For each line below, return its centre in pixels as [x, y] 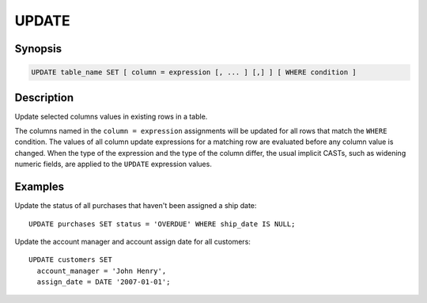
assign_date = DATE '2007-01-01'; [104, 282]
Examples [40, 187]
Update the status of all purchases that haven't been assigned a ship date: [136, 206]
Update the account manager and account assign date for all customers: [132, 241]
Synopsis [38, 49]
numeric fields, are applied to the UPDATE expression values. [113, 164]
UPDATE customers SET [70, 260]
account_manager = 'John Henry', [102, 271]
